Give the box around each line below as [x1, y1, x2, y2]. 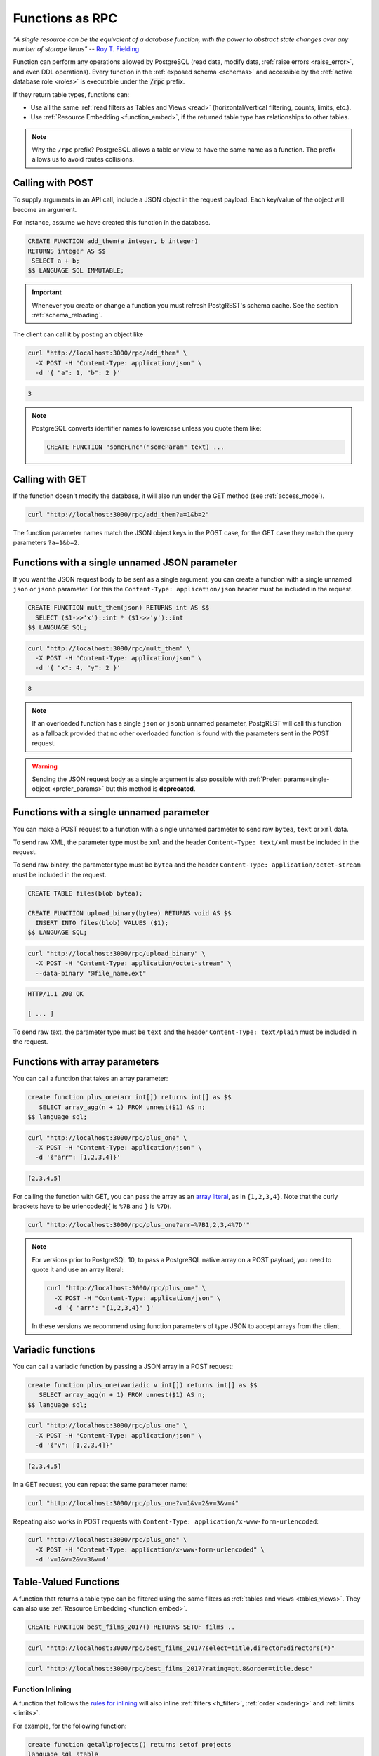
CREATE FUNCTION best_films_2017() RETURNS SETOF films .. [27, 1623, 235, 1631]
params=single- [283, 775, 330, 783]
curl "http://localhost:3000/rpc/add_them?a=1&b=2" [27, 510, 210, 518]
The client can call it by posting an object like [13, 330, 144, 339]
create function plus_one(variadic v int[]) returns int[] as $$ [27, 1381, 258, 1389]
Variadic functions [13, 1344, 96, 1356]
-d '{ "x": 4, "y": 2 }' [35, 664, 121, 672]
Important [32, 288, 62, 296]
